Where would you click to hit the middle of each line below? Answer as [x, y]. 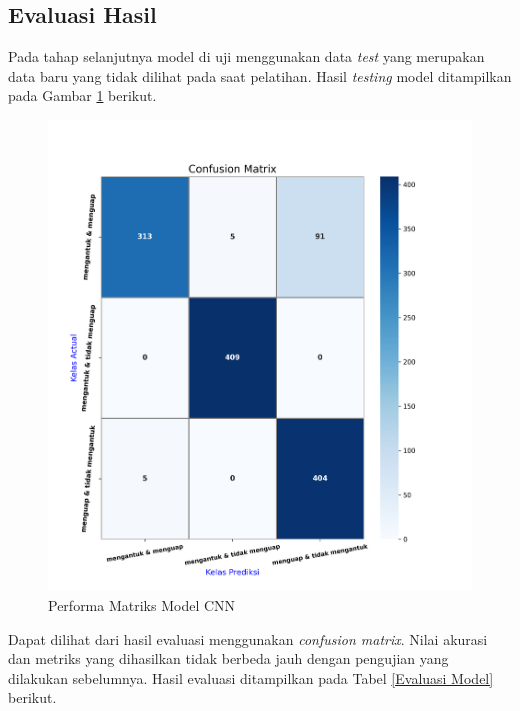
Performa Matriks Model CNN [142, 604]
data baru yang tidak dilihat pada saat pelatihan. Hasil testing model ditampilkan [260, 75]
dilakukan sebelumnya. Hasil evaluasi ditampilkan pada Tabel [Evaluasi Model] [251, 677]
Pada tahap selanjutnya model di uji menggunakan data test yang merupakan [246, 56]
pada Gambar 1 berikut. [82, 95]
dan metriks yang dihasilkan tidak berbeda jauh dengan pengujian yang [228, 658]
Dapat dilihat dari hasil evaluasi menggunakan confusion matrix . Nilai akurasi [248, 638]
